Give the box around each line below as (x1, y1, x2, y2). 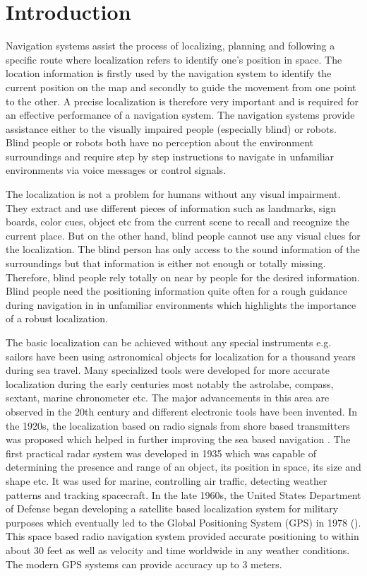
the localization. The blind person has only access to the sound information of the (6, 242, 360, 257)
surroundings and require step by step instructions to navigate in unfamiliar (6, 148, 335, 163)
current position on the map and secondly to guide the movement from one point (6, 79, 356, 94)
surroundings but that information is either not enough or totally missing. (6, 256, 326, 271)
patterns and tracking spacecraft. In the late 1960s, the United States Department (6, 487, 361, 502)
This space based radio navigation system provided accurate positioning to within (6, 529, 359, 543)
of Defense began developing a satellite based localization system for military (6, 501, 339, 516)
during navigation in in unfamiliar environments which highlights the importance (6, 297, 356, 312)
